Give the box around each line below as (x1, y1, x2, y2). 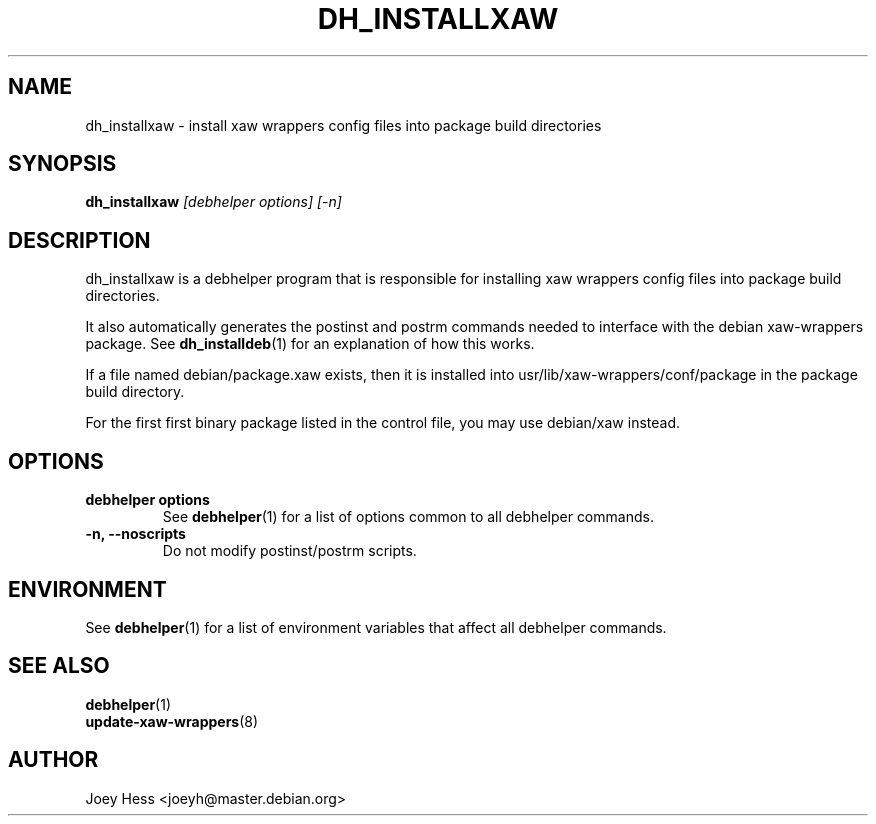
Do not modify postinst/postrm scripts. (162, 542, 417, 560)
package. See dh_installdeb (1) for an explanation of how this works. (85, 335, 535, 353)
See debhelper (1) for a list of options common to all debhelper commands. (162, 508, 654, 526)
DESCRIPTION (8, 227, 151, 253)
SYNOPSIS (8, 151, 117, 177)
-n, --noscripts (85, 525, 186, 543)
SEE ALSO (8, 653, 110, 679)
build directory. (85, 383, 185, 401)
